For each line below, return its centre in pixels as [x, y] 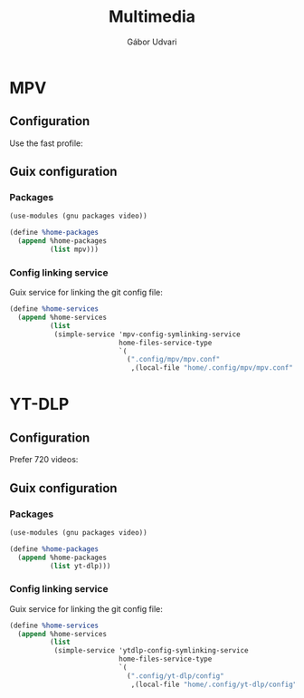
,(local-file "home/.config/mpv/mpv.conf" [212, 368]
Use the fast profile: [46, 143]
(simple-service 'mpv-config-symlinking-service [147, 334]
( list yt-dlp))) [80, 566]
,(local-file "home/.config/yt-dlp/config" [214, 684]
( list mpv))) [74, 250]
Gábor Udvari [152, 42]
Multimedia [152, 17]
